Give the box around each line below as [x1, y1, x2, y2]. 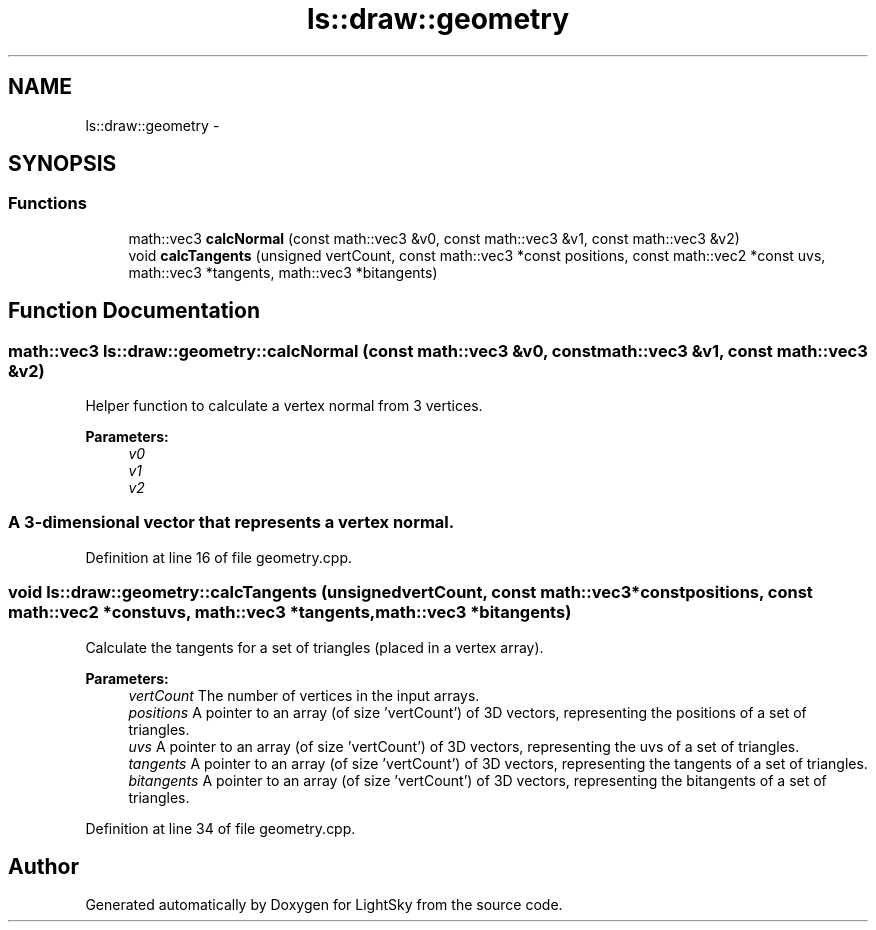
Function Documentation [8, 298, 260, 324]
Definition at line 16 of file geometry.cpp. [85, 548, 352, 566]
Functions [8, 193, 87, 214]
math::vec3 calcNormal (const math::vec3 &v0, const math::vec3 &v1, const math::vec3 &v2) [128, 229, 740, 247]
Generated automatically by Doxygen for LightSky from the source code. [85, 896, 563, 914]
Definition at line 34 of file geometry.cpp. [85, 819, 356, 837]
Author [8, 853, 79, 879]
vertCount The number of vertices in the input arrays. [128, 686, 480, 704]
